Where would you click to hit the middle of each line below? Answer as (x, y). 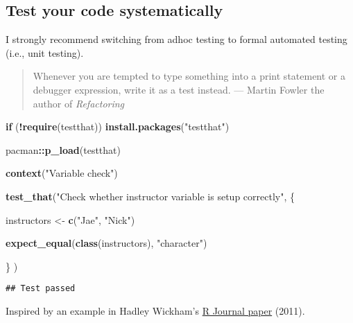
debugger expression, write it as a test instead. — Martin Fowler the (179, 89)
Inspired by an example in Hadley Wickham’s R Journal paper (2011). (155, 310)
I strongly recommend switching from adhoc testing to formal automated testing (176, 39)
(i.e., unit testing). (45, 52)
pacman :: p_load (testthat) (63, 149)
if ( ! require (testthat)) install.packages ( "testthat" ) (118, 126)
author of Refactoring (79, 103)
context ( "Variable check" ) (62, 173)
